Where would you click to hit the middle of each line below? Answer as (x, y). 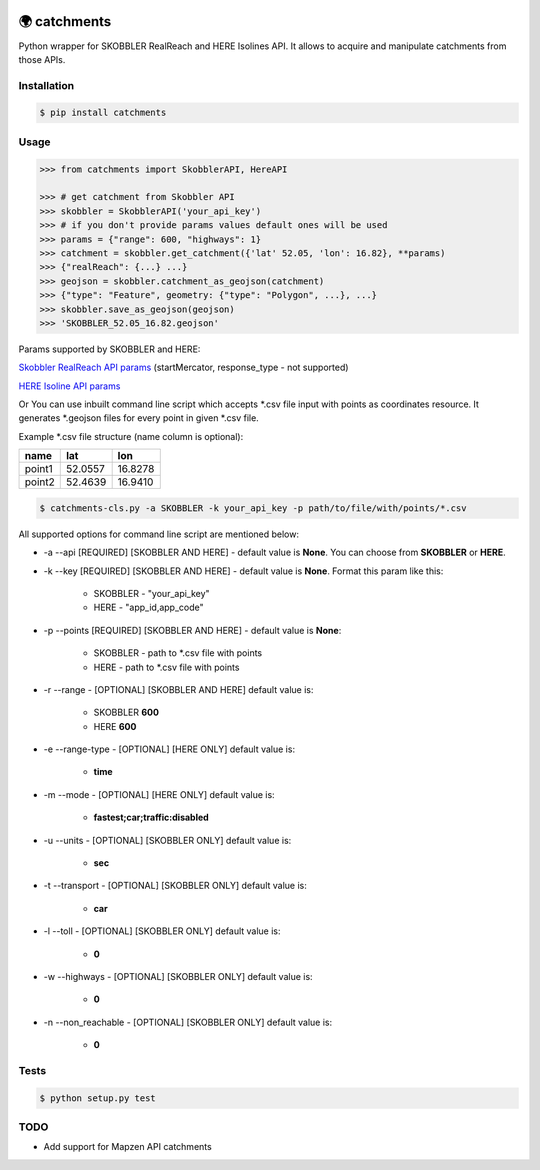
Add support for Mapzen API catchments (127, 1147)
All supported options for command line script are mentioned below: (159, 534)
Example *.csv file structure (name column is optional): (131, 436)
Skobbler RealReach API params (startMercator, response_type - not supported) (183, 367)
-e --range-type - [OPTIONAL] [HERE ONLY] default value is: (169, 749)
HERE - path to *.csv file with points (166, 667)
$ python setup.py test (98, 1098)
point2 (39, 482)
